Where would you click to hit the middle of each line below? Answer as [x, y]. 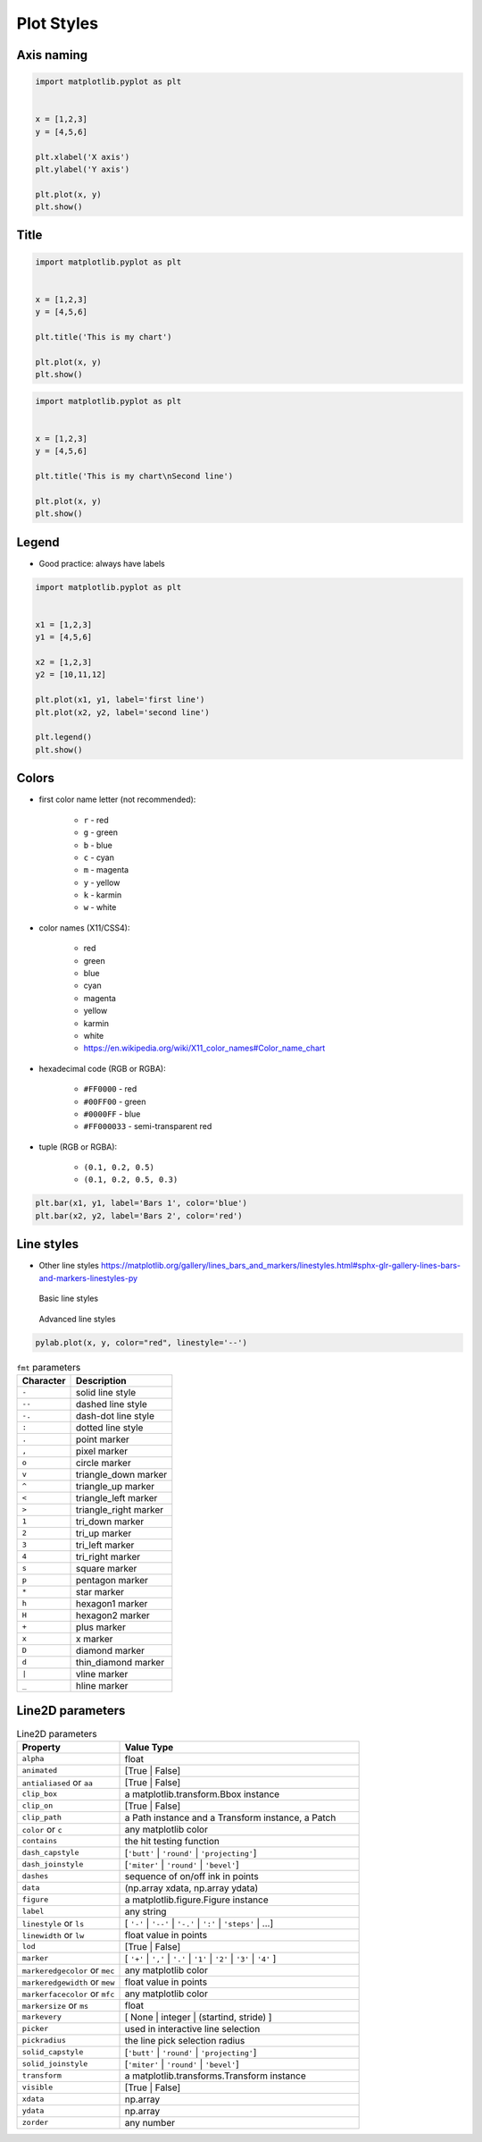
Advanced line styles [77, 1319]
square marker [107, 1568]
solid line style [106, 1392]
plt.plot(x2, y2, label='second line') [122, 712]
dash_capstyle [50, 1853]
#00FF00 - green [115, 1101]
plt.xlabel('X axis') [83, 157]
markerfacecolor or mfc [68, 1994]
